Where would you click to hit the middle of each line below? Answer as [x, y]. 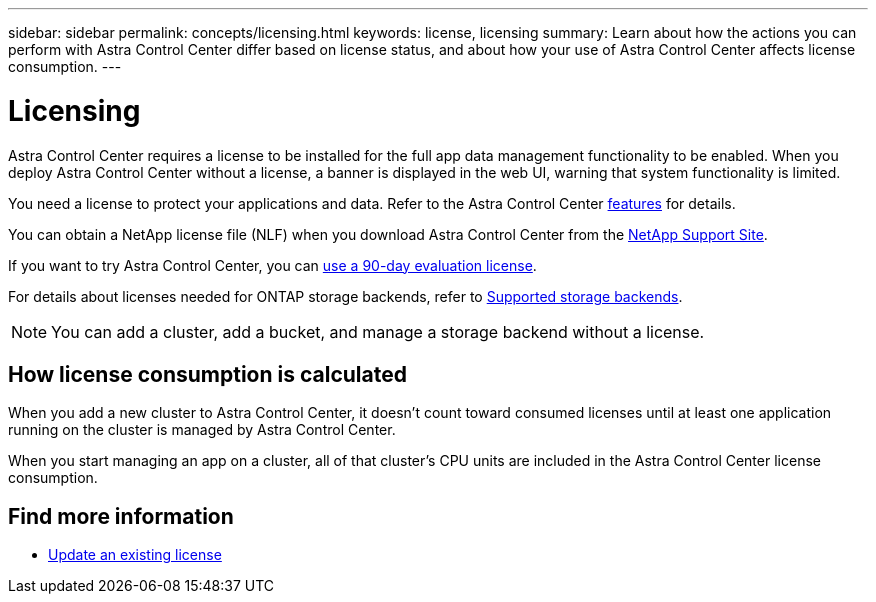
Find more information [121, 516]
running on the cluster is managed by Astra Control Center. [202, 430]
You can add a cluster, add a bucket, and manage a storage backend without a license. [378, 331]
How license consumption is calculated [207, 374]
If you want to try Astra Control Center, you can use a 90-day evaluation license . [272, 265]
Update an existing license [135, 555]
